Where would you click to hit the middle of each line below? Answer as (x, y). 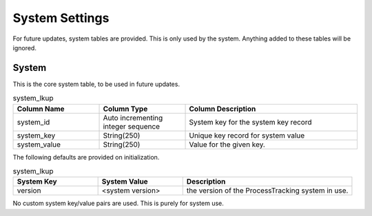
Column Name (41, 109)
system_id (33, 122)
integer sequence (132, 126)
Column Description (223, 109)
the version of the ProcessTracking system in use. (267, 191)
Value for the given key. (227, 144)
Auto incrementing (133, 118)
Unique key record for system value (247, 136)
